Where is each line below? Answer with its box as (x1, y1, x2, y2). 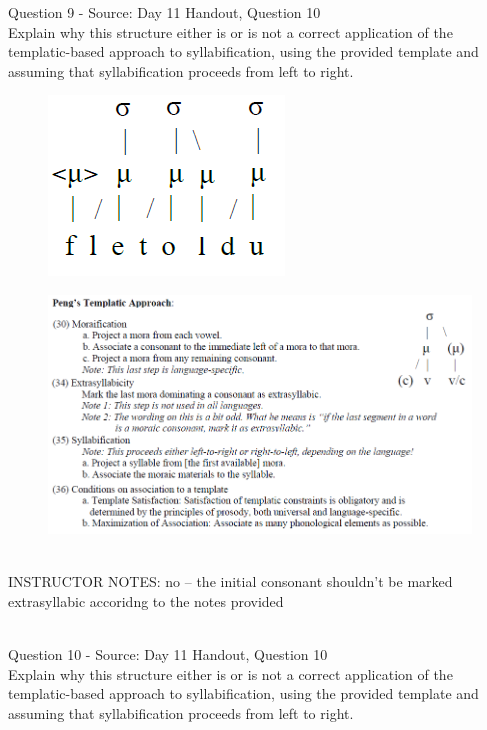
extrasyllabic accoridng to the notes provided (8, 591, 284, 611)
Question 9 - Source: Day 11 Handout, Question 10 (8, 2, 321, 22)
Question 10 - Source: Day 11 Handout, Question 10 (8, 644, 328, 665)
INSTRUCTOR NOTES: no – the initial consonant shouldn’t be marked (8, 571, 453, 592)
